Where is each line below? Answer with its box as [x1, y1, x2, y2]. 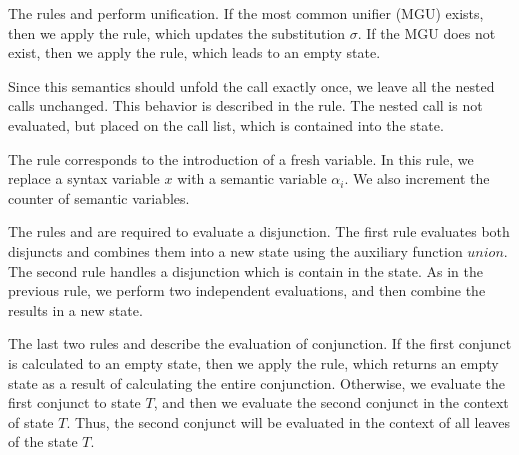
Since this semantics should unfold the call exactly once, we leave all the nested [8, 75, 495, 96]
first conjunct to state [8, 392, 141, 413]
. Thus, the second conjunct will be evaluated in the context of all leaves [66, 411, 510, 432]
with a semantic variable [177, 168, 327, 189]
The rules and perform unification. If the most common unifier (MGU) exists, [8, 3, 484, 23]
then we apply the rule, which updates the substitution [8, 22, 346, 43]
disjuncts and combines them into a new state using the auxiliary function [8, 240, 463, 261]
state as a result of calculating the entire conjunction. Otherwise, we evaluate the [8, 372, 505, 393]
